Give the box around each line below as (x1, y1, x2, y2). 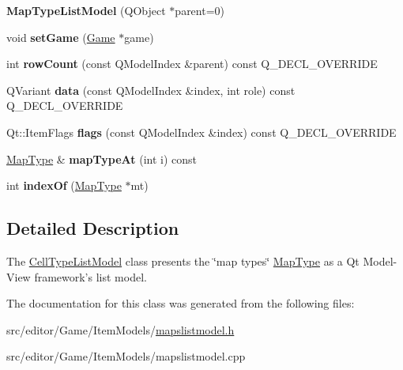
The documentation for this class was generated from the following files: (6, 295, 355, 311)
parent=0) (175, 2, 225, 18)
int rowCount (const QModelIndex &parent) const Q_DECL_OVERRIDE (6, 55, 378, 72)
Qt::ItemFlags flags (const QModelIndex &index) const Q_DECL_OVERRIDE (6, 123, 397, 140)
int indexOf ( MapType (6, 177, 122, 194)
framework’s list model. (34, 268, 147, 285)
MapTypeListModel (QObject (6, 2, 166, 18)
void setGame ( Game (6, 28, 115, 45)
